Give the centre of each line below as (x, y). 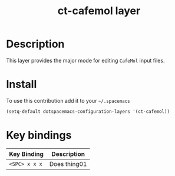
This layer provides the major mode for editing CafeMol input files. (85, 60)
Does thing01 (68, 164)
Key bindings (39, 135)
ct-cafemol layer (99, 11)
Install (22, 84)
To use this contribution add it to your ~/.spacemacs (68, 100)
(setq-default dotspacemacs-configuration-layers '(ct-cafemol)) (88, 111)
